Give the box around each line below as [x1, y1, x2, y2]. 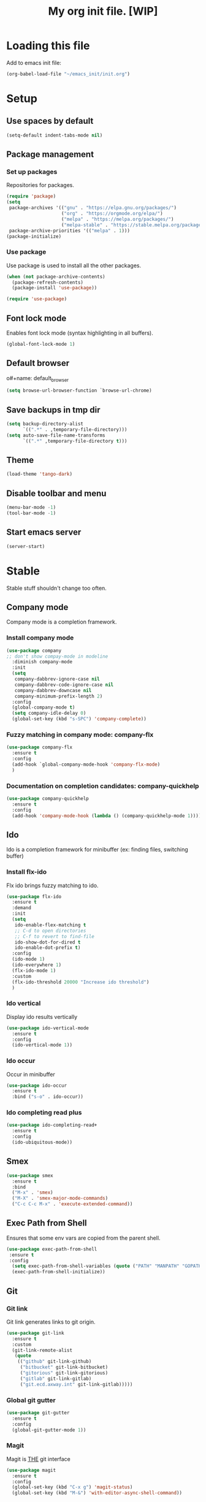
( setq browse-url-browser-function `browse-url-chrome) [6, 387, 152, 394]
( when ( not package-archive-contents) [6, 273, 105, 280]
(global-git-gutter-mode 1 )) [12, 1427, 86, 1433]
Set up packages [6, 167, 58, 176]
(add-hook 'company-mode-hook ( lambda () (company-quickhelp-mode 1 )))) [12, 812, 202, 819]
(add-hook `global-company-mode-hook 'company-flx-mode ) [12, 761, 161, 768]
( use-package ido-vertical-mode [6, 1025, 89, 1031]
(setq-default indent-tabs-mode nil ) [6, 132, 103, 139]
